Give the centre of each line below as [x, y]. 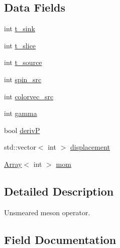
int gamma [21, 113]
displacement [90, 147]
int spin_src [23, 79]
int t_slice [20, 45]
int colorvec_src [29, 96]
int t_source [23, 62]
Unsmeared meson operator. [47, 212]
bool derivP [22, 130]
